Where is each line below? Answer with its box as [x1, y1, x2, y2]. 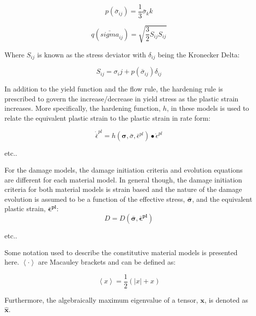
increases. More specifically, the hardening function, [4, 103, 161, 113]
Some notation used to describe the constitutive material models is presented [4, 247, 238, 257]
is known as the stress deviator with [37, 49, 146, 59]
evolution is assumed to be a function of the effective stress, [4, 193, 185, 204]
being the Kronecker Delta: [158, 49, 240, 59]
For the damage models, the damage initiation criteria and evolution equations [4, 164, 243, 175]
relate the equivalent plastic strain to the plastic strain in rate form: [4, 112, 211, 123]
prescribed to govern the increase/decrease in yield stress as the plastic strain [4, 93, 239, 103]
